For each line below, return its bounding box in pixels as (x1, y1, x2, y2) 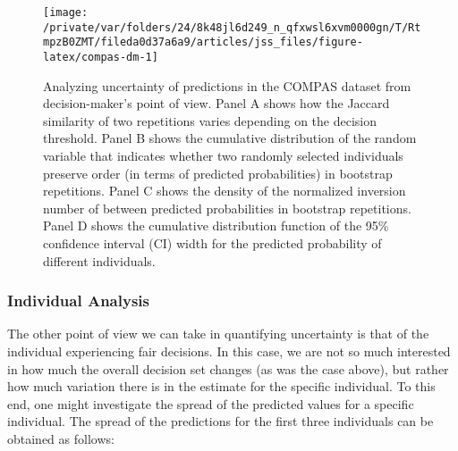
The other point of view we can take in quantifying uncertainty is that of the (7, 324, 429, 343)
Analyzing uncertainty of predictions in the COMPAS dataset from (43, 76, 411, 95)
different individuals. (43, 251, 156, 270)
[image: (43, 6, 89, 19)
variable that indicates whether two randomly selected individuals (43, 146, 403, 164)
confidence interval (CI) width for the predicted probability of (43, 233, 382, 252)
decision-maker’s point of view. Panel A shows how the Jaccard (43, 94, 390, 113)
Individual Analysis (7, 289, 149, 312)
